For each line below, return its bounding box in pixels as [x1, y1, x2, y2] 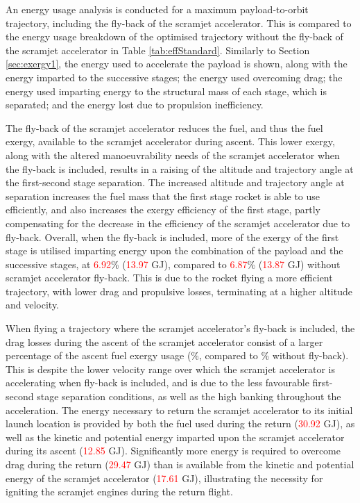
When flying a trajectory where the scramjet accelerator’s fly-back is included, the [6, 321, 355, 336]
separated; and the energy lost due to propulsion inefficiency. [6, 97, 264, 112]
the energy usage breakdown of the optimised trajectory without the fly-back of [6, 29, 343, 44]
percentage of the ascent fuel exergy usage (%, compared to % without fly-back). [6, 348, 349, 363]
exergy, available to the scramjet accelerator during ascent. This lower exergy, [6, 134, 335, 149]
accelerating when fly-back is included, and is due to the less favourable [6, 375, 309, 390]
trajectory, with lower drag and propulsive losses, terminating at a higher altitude [6, 283, 352, 298]
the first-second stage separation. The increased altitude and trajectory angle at [6, 175, 345, 190]
